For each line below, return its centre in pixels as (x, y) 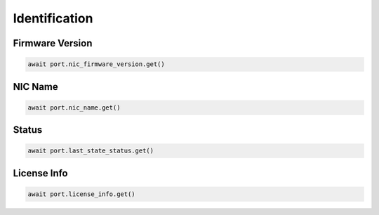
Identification (53, 18)
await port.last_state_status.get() (91, 151)
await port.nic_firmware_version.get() (96, 64)
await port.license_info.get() (82, 194)
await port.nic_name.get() (74, 107)
